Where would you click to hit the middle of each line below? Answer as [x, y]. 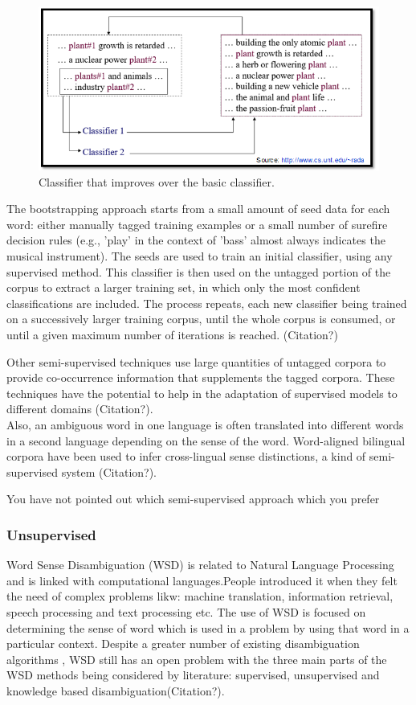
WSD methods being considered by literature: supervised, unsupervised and [193, 675]
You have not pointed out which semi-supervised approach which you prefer [193, 499]
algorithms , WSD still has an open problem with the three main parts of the [197, 659]
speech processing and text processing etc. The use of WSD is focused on [186, 611]
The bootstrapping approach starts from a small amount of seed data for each [198, 209]
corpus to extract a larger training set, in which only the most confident [184, 287]
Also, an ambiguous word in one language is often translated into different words [205, 425]
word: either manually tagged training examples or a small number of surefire [197, 224]
